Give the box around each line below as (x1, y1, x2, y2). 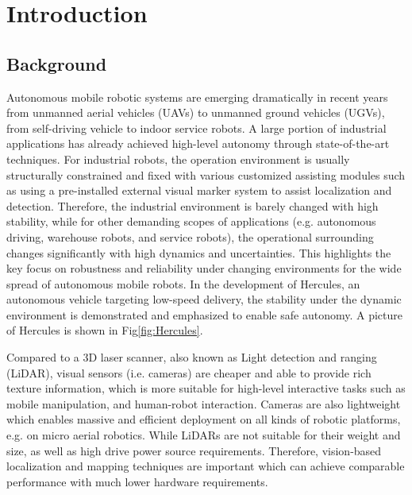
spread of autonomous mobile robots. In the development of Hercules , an (6, 275, 360, 292)
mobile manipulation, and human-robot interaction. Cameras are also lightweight (6, 395, 401, 412)
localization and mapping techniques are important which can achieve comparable (6, 458, 405, 474)
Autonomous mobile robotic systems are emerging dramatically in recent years (6, 88, 388, 105)
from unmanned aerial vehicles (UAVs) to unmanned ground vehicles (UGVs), (6, 104, 385, 121)
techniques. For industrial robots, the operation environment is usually (6, 150, 350, 167)
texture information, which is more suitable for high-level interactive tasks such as (6, 380, 406, 396)
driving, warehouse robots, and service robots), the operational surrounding (6, 228, 374, 245)
